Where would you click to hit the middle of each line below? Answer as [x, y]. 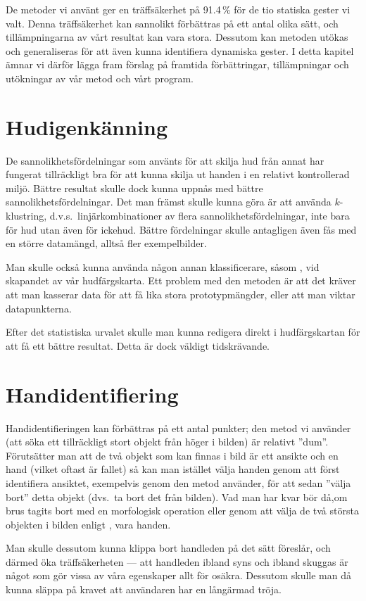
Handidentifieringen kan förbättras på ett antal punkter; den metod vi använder [178, 428]
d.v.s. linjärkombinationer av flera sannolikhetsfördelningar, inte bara [200, 216]
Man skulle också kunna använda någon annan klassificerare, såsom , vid [163, 266]
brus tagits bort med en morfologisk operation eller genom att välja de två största [182, 511]
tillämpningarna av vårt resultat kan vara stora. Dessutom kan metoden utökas [177, 37]
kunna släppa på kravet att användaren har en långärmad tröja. [144, 589]
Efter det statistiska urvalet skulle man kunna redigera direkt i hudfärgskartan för [183, 332]
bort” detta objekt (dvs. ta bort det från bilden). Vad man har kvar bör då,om [177, 496]
